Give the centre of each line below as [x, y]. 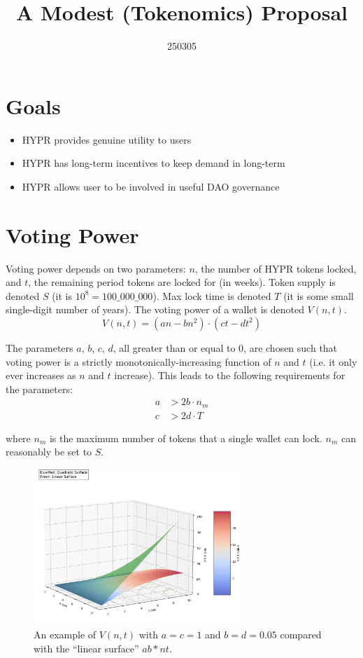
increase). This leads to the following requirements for [230, 375]
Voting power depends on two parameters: [96, 268]
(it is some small [319, 295]
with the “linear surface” [86, 649]
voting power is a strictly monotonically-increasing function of [138, 361]
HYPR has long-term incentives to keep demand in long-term [154, 163]
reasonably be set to [49, 452]
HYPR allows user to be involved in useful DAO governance [151, 186]
